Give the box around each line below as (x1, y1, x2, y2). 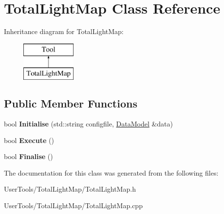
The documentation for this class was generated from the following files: (4, 167, 219, 178)
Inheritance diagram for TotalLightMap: (4, 26, 124, 36)
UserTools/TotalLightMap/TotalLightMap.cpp (4, 200, 143, 211)
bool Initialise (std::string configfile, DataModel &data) (4, 119, 173, 129)
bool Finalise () (4, 151, 53, 161)
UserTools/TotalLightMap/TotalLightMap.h (4, 184, 136, 194)
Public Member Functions (4, 96, 137, 111)
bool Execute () (4, 135, 54, 145)
